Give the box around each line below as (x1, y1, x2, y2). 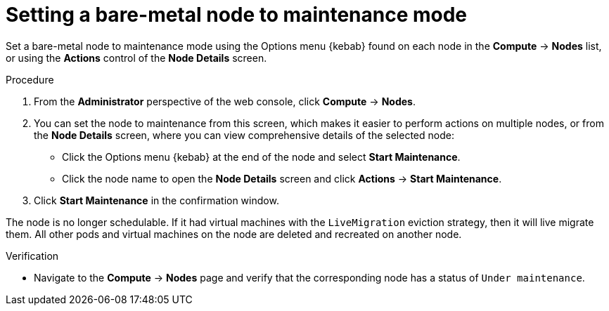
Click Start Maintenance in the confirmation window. (34, 194, 279, 206)
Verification (6, 249, 59, 262)
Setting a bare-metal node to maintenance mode (6, 3, 468, 27)
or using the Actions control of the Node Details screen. (6, 51, 267, 64)
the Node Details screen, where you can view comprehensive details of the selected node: (34, 128, 454, 141)
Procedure (6, 73, 54, 86)
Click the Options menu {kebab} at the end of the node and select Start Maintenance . (62, 150, 461, 163)
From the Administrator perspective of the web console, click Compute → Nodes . (34, 95, 416, 107)
